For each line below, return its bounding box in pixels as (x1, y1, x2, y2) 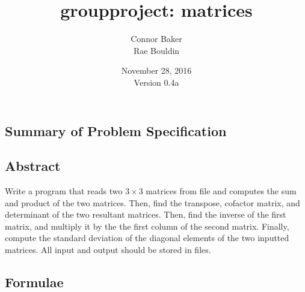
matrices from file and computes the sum (146, 185, 297, 197)
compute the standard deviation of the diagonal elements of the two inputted (5, 231, 289, 244)
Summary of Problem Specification (5, 121, 227, 140)
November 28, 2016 (121, 64, 192, 77)
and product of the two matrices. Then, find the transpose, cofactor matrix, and (5, 196, 300, 209)
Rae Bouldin (133, 44, 180, 56)
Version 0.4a (134, 76, 179, 88)
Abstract (5, 156, 61, 175)
